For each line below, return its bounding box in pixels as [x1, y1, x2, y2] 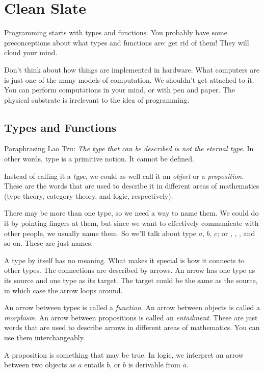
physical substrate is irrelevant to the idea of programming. [4, 94, 190, 105]
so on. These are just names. [4, 238, 93, 248]
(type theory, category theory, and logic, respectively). [4, 190, 173, 201]
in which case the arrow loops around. [4, 285, 123, 295]
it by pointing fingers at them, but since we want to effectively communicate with [4, 218, 259, 228]
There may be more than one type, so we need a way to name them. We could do [4, 207, 259, 218]
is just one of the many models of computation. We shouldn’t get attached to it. [4, 74, 254, 85]
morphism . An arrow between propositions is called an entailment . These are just [4, 312, 258, 322]
